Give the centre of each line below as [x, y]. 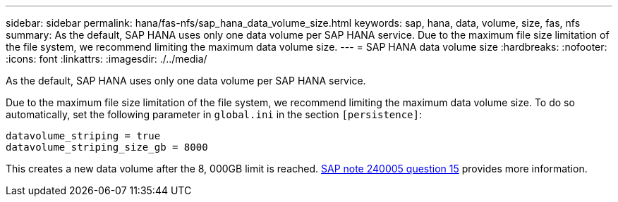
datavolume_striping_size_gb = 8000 [107, 147]
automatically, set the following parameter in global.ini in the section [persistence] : [214, 114]
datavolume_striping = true [83, 136]
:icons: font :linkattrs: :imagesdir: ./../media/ [107, 59]
